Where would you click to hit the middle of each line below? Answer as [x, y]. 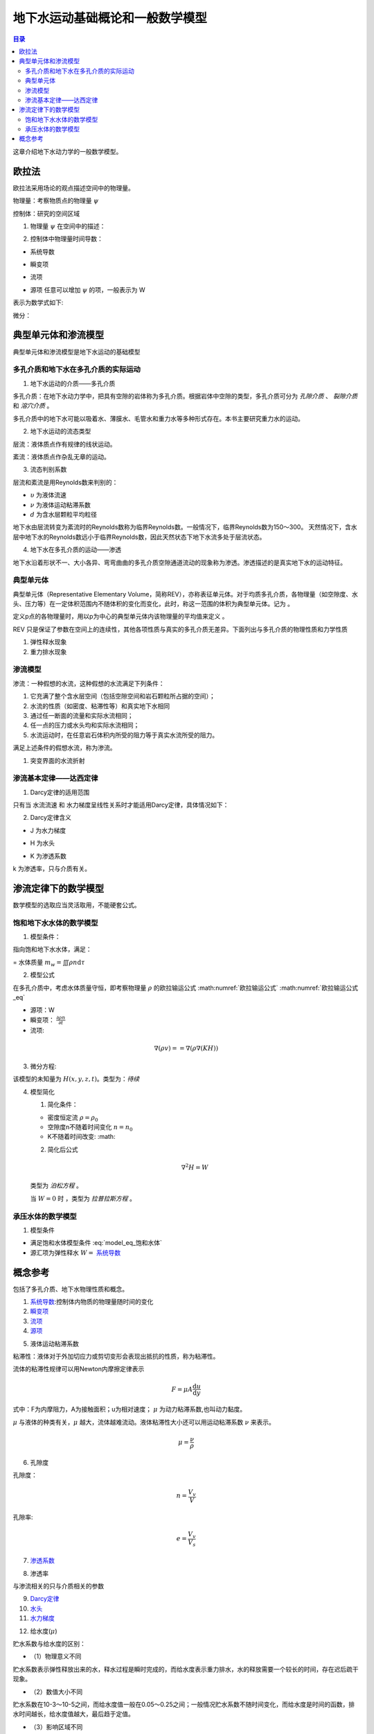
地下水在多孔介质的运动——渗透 [75, 550]
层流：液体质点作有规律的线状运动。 [64, 444]
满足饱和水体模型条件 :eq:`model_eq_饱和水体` [96, 1243]
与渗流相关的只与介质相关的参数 [58, 1586]
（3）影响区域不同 [56, 1726]
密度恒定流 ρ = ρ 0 [73, 1118]
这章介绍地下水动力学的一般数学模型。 [68, 151]
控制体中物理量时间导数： [66, 239]
